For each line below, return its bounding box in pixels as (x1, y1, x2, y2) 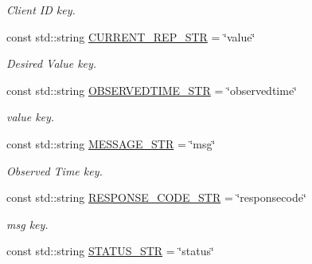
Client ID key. (6, 2, 76, 18)
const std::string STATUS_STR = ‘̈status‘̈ (6, 242, 214, 259)
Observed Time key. (6, 162, 103, 179)
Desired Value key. (6, 55, 97, 72)
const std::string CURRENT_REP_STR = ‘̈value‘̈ (6, 28, 255, 45)
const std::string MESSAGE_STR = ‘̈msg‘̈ (6, 135, 216, 152)
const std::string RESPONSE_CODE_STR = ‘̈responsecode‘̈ (6, 189, 306, 206)
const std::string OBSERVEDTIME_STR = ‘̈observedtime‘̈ (6, 81, 298, 98)
